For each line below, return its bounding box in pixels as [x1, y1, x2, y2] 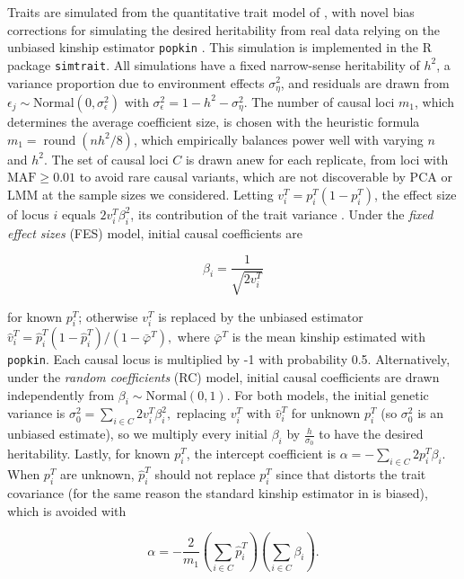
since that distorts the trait [276, 465, 426, 484]
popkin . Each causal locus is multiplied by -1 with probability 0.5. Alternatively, [7, 350, 451, 369]
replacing [176, 404, 227, 423]
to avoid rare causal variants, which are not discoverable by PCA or [79, 167, 452, 186]
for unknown [291, 404, 361, 423]
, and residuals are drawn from [280, 73, 450, 92]
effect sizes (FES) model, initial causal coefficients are [7, 223, 303, 242]
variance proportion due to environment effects [7, 73, 265, 92]
